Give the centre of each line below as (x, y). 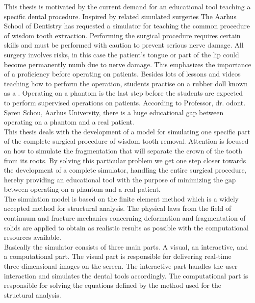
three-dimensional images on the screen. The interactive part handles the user (121, 266)
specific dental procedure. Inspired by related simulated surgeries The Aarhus (120, 16)
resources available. (33, 237)
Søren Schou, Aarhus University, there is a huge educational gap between (114, 112)
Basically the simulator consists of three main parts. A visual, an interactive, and (126, 246)
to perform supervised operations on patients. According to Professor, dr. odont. (125, 102)
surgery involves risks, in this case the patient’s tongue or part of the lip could (122, 54)
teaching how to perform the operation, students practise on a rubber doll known (126, 83)
